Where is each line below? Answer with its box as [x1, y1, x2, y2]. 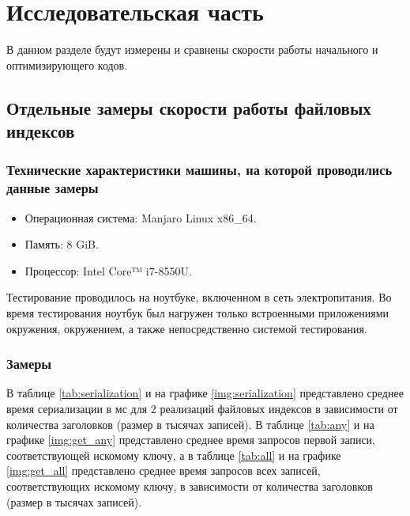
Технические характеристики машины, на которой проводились [6, 160, 393, 180]
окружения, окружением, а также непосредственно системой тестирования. [6, 320, 367, 336]
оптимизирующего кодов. [6, 56, 128, 73]
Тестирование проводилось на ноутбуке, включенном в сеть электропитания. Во [6, 289, 392, 305]
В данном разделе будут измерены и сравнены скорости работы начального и [6, 41, 378, 58]
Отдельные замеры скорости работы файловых [6, 95, 371, 120]
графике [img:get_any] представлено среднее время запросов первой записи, [6, 431, 375, 448]
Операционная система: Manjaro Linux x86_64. [24, 209, 257, 226]
